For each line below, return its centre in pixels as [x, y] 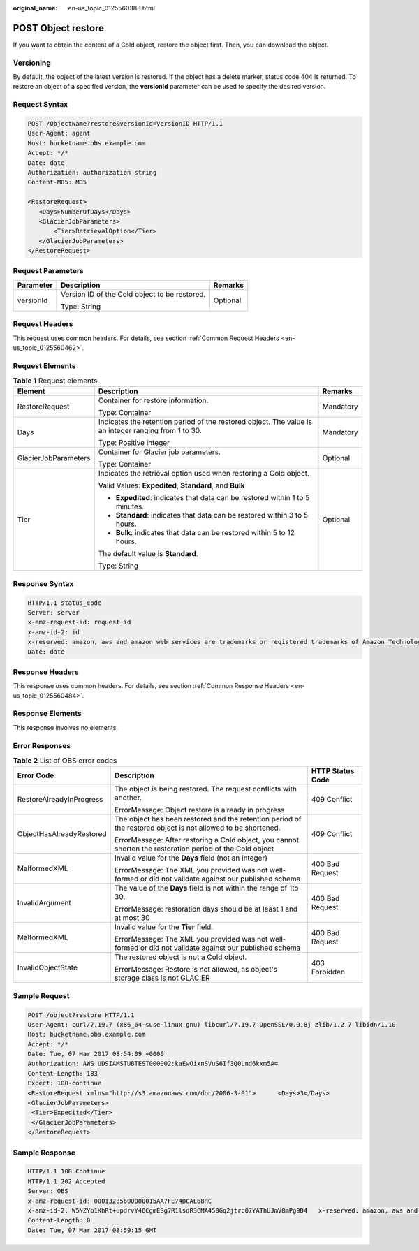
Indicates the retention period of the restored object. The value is [205, 422]
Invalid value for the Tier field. [164, 927]
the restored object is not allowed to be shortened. [197, 828]
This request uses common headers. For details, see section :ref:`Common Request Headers [146, 338]
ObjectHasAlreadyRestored [62, 834]
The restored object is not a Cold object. [181, 957]
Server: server [53, 612]
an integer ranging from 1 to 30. [150, 431]
